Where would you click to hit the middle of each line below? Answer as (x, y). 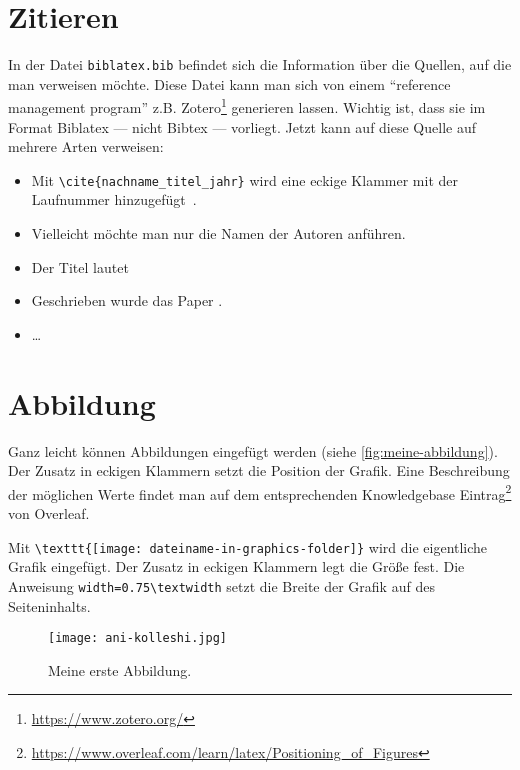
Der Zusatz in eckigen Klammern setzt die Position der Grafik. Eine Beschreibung (259, 470)
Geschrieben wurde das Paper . (127, 300)
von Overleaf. (49, 513)
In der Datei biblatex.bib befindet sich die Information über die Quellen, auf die (260, 64)
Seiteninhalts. (49, 605)
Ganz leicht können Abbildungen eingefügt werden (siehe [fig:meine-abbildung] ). (253, 450)
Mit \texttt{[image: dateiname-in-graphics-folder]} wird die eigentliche (248, 546)
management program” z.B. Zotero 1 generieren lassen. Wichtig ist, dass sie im (247, 106)
